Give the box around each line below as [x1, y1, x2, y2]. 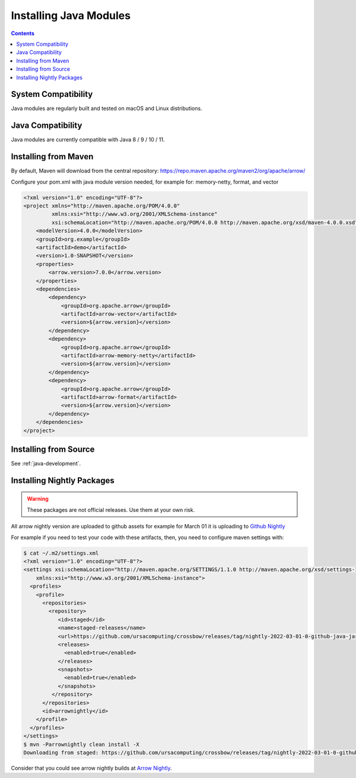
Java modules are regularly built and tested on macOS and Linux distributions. [11, 105, 202, 112]
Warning [27, 495, 49, 502]
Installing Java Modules [11, 9, 131, 22]
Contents [11, 30, 35, 37]
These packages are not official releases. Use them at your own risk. [27, 506, 195, 514]
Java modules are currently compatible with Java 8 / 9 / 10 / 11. [11, 136, 165, 143]
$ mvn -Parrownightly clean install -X [23, 741, 139, 748]
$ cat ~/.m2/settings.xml [23, 550, 99, 556]
